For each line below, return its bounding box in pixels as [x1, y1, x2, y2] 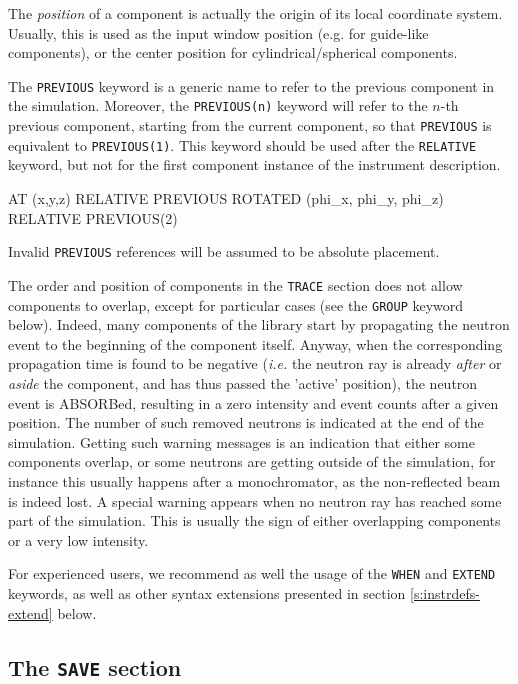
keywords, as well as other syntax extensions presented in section [8, 582, 406, 603]
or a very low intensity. [8, 529, 149, 550]
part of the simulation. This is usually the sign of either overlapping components [8, 510, 501, 531]
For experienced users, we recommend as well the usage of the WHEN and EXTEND [8, 563, 496, 584]
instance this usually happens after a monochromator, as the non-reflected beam [8, 470, 501, 491]
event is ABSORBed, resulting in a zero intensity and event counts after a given [8, 392, 499, 413]
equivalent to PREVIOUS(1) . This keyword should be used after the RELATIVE [8, 134, 477, 155]
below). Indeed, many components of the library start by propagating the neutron [8, 314, 510, 335]
